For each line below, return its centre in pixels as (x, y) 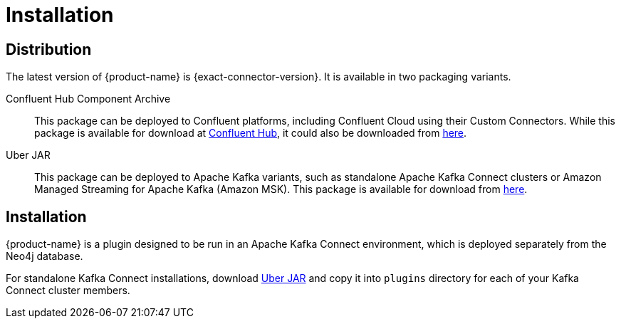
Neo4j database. (45, 256)
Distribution (49, 49)
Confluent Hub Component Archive (88, 99)
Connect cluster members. (68, 291)
